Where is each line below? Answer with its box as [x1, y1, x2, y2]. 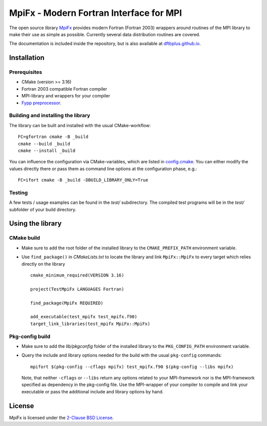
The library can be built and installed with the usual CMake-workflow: [9, 122, 151, 128]
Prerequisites [9, 69, 42, 76]
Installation [9, 53, 44, 62]
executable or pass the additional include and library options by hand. [21, 388, 164, 394]
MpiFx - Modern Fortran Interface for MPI [9, 7, 182, 18]
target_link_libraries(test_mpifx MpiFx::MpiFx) [30, 321, 150, 327]
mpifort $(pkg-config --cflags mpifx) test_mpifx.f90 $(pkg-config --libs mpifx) [30, 364, 234, 370]
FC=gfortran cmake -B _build [18, 134, 89, 140]
